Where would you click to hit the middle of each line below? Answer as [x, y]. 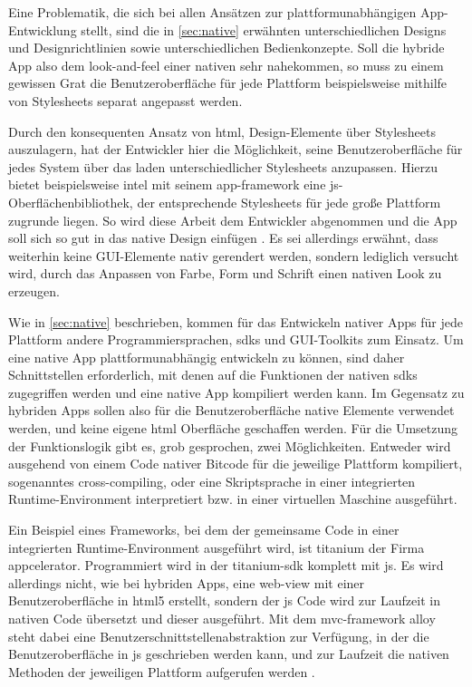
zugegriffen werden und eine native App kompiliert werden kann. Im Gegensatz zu [236, 392]
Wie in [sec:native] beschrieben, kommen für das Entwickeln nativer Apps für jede [236, 321]
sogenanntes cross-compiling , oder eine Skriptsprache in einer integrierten [212, 481]
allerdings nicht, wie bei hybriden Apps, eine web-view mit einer [187, 582]
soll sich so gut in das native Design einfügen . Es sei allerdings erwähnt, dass [223, 238]
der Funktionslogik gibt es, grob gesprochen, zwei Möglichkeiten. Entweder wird [230, 445]
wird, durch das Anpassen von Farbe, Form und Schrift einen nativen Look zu [225, 273]
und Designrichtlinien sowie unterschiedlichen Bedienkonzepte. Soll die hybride [226, 48]
